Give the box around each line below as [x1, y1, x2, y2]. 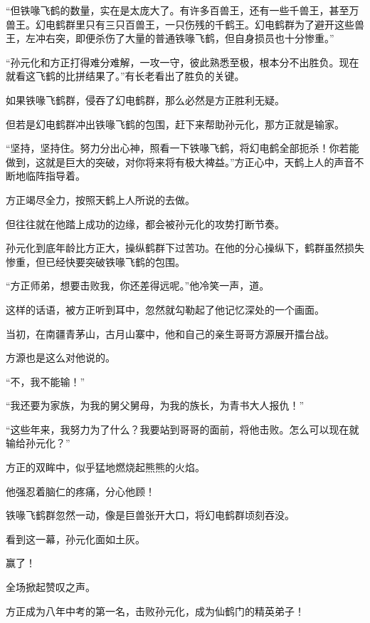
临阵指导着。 [25, 168, 85, 183]
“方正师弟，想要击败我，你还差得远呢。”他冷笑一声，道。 [6, 278, 270, 293]
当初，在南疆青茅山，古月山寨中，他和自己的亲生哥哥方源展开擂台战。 [6, 326, 334, 341]
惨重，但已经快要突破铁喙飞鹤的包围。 [6, 254, 185, 269]
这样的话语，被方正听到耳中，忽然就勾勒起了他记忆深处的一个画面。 [6, 302, 324, 316]
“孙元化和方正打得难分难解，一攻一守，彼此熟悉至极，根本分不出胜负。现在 [6, 54, 359, 69]
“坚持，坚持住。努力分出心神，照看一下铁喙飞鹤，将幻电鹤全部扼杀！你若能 [6, 140, 359, 155]
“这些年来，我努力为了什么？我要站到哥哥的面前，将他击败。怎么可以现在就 [6, 421, 359, 436]
